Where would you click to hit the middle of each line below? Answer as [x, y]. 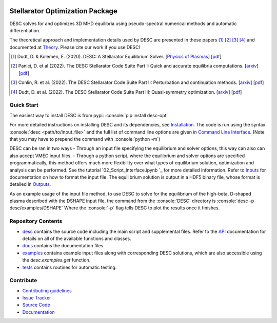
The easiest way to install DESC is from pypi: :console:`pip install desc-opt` [89, 115]
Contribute [23, 281]
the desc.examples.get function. [56, 260]
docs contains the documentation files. [63, 246]
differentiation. [25, 30]
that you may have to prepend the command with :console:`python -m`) [85, 139]
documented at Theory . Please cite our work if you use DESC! [75, 47]
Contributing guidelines [47, 290]
